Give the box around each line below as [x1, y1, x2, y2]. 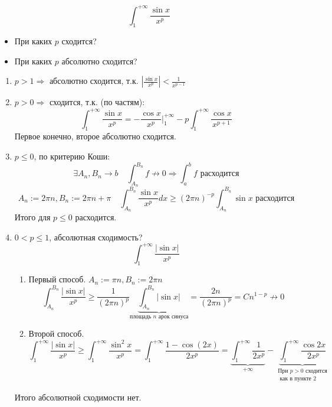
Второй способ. [28, 327, 84, 340]
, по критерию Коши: [34, 149, 110, 162]
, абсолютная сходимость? [49, 230, 143, 243]
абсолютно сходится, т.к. [49, 74, 139, 87]
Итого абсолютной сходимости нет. [14, 390, 142, 403]
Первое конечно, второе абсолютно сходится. [14, 130, 176, 142]
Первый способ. [28, 273, 86, 285]
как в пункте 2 [280, 376, 317, 382]
